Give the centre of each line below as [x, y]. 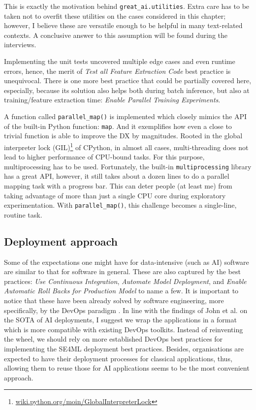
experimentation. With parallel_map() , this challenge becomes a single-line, [120, 205]
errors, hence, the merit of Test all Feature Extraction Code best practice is [117, 71]
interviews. [20, 45]
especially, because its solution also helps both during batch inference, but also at [127, 90]
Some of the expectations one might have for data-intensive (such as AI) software [127, 262]
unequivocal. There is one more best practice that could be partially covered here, [128, 80]
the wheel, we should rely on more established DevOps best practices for [113, 339]
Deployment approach [61, 241]
